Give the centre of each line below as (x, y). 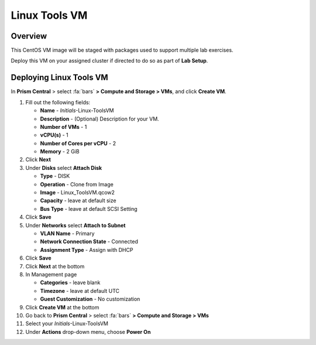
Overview (29, 36)
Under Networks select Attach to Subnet (75, 225)
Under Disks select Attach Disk (64, 168)
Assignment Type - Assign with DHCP (87, 250)
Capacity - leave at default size (78, 201)
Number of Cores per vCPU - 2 (78, 143)
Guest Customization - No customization (90, 299)
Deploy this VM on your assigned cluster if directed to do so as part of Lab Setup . (109, 61)
